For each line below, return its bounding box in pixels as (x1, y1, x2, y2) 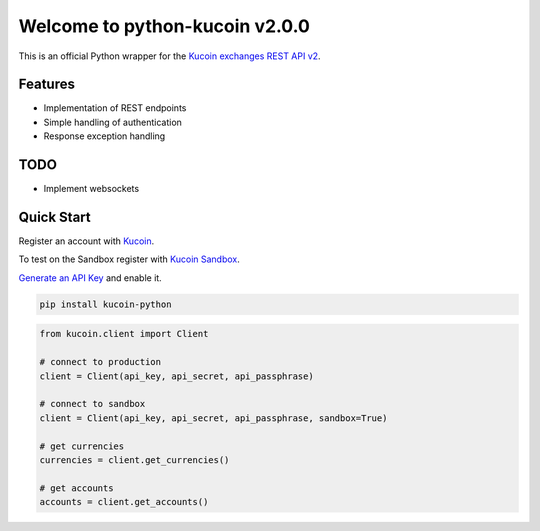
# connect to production (39, 356, 162, 368)
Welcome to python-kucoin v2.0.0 (18, 15, 310, 37)
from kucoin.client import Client (39, 328, 209, 340)
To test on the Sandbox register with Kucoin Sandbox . (18, 253, 240, 265)
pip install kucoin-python (39, 298, 172, 310)
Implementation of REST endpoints (43, 102, 187, 114)
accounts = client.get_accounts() (39, 496, 209, 508)
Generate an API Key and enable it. (18, 271, 162, 284)
